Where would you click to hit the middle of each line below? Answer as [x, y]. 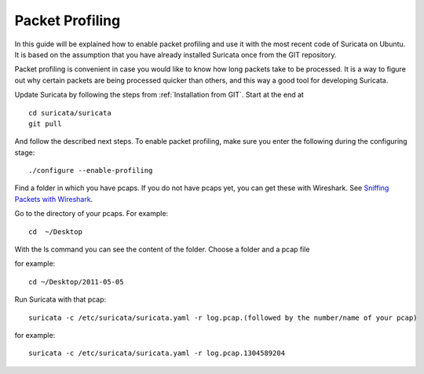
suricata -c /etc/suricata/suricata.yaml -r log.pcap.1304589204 [157, 353]
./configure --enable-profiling [91, 170]
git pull [45, 123]
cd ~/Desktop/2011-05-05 [76, 282]
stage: [25, 152]
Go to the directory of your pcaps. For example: [91, 214]
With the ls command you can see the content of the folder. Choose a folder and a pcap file [162, 249]
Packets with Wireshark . [54, 199]
